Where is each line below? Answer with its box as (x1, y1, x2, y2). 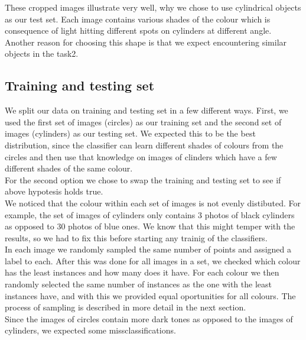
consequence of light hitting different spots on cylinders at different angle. (5, 24, 272, 37)
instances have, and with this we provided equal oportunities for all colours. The (5, 289, 296, 302)
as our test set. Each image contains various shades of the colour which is (5, 12, 271, 25)
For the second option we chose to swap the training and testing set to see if (5, 173, 281, 186)
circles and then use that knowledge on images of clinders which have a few (5, 150, 277, 163)
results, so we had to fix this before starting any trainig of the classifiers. (5, 231, 268, 244)
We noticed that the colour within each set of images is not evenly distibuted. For (5, 196, 301, 209)
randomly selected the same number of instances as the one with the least (5, 278, 272, 290)
